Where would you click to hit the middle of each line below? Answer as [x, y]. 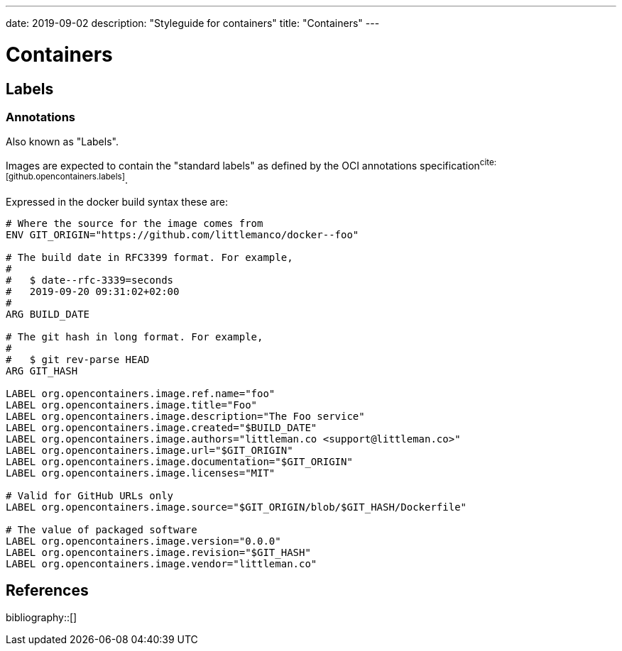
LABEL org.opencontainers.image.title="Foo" [132, 405]
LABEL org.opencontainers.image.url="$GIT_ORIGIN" [149, 450]
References [47, 591]
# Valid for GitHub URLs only [90, 495]
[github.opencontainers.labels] [65, 176]
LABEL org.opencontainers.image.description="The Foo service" [185, 416]
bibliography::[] [42, 618]
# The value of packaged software [102, 529]
